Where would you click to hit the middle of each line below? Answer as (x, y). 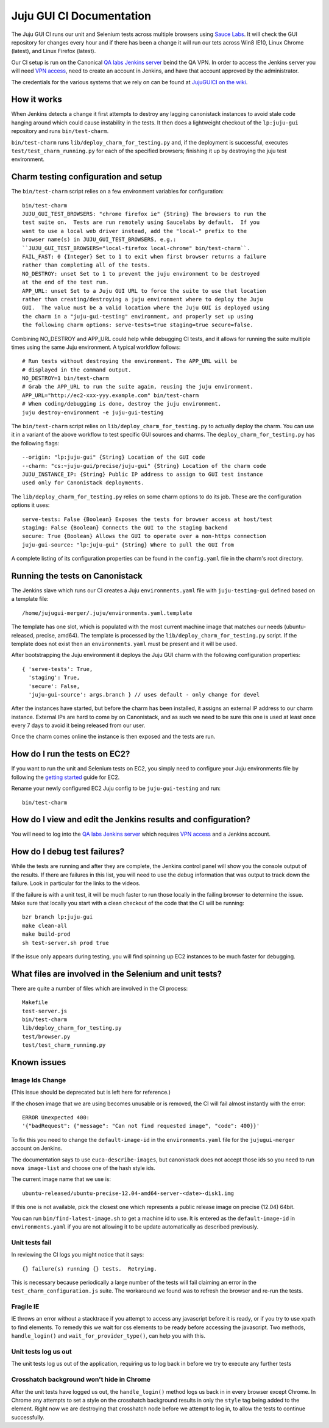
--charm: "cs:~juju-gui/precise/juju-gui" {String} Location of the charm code (144, 466)
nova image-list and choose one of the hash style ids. (83, 1168)
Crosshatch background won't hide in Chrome (81, 1380)
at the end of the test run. (65, 282)
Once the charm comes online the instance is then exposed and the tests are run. (113, 737)
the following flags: (35, 443)
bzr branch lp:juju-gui (58, 917)
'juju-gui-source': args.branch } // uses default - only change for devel (144, 694)
